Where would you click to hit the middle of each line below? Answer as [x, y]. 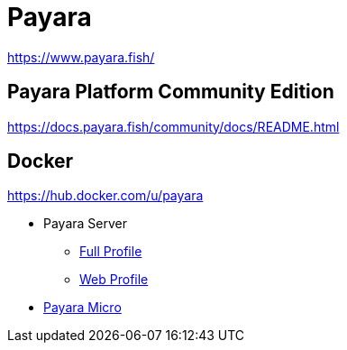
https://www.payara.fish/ [81, 57]
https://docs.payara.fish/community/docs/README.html [173, 126]
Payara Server [85, 224]
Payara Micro [82, 308]
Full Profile [111, 252]
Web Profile [114, 280]
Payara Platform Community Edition [171, 92]
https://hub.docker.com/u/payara [105, 196]
